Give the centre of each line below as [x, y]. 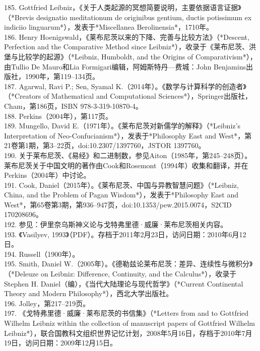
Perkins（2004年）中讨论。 [47, 175]
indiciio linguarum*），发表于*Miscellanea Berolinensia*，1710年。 [109, 27]
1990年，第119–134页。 [62, 76]
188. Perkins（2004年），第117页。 [58, 116]
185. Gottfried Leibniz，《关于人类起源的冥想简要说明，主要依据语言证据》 [123, 7]
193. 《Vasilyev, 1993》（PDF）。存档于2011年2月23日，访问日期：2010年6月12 [125, 234]
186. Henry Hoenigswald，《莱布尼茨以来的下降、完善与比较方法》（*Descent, [127, 37]
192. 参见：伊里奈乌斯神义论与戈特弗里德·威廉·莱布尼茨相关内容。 [116, 224]
